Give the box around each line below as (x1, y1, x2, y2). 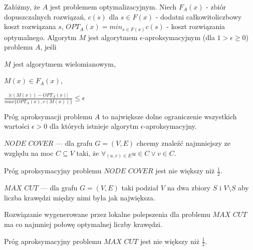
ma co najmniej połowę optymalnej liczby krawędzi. (4, 219, 162, 229)
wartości (4, 121, 30, 131)
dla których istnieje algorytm (49, 121, 139, 131)
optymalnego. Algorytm (4, 32, 77, 42)
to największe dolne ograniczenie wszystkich (102, 111, 237, 121)
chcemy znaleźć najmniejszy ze (136, 137, 230, 148)
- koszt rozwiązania (166, 21, 225, 32)
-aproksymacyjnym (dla (142, 32, 215, 42)
